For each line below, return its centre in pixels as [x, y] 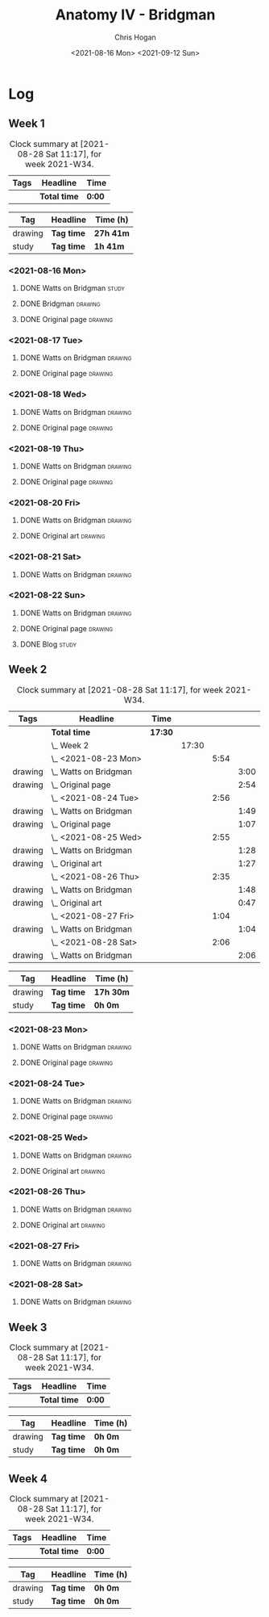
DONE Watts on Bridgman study [72, 288]
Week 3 [28, 1327]
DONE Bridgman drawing [60, 304]
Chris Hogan [135, 37]
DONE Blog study [48, 644]
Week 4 [28, 1479]
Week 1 [27, 124]
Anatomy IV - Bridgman [135, 15]
